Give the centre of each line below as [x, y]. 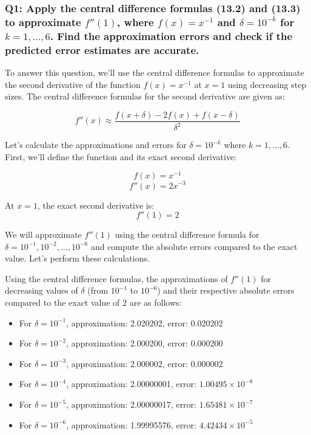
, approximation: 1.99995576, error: [131, 424]
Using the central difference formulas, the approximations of [116, 278]
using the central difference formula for [187, 234]
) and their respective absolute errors [226, 290]
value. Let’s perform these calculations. [77, 258]
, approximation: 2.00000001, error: [131, 384]
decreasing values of [42, 290]
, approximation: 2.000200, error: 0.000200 [145, 343]
